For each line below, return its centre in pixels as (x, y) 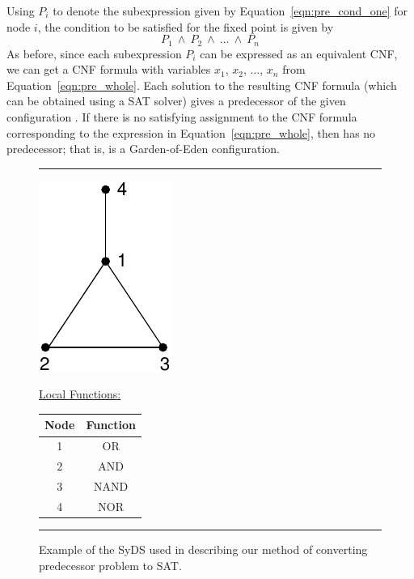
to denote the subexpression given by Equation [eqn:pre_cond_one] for (230, 11)
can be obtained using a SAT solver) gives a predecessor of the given (176, 101)
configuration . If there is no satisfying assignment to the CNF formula (182, 117)
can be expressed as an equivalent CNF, (299, 53)
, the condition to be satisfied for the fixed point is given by (186, 26)
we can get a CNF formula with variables (109, 69)
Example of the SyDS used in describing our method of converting (203, 549)
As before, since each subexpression (94, 53)
